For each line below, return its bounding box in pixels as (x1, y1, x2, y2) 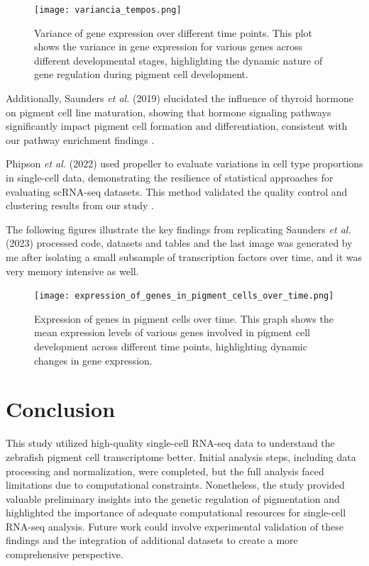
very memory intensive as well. (6, 263, 139, 278)
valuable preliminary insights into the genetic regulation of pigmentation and (6, 491, 340, 506)
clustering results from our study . (6, 198, 154, 213)
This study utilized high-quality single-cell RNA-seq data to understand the (6, 435, 335, 450)
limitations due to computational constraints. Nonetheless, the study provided (6, 477, 345, 492)
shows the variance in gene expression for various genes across (34, 39, 303, 54)
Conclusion (6, 394, 116, 423)
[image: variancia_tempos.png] (34, 5, 182, 15)
